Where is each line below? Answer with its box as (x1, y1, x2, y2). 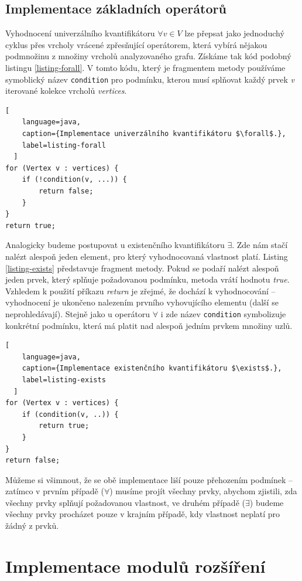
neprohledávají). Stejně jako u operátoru (5, 307, 150, 320)
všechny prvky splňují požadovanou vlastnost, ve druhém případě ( (5, 496, 245, 508)
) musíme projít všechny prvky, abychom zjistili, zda (109, 485, 297, 497)
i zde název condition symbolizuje (160, 307, 286, 320)
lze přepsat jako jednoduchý (184, 27, 284, 39)
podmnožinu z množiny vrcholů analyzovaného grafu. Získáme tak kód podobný (5, 50, 291, 62)
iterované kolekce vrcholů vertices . (5, 84, 127, 97)
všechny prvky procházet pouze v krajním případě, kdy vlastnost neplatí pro (5, 508, 280, 520)
